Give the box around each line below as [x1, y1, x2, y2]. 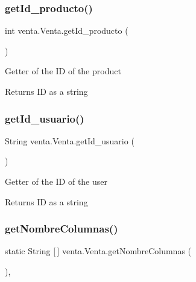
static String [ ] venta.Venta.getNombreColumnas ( [5, 245, 192, 257]
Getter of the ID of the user [5, 175, 107, 187]
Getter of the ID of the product [5, 65, 121, 77]
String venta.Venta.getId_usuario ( [5, 134, 134, 147]
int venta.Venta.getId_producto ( [5, 24, 128, 37]
